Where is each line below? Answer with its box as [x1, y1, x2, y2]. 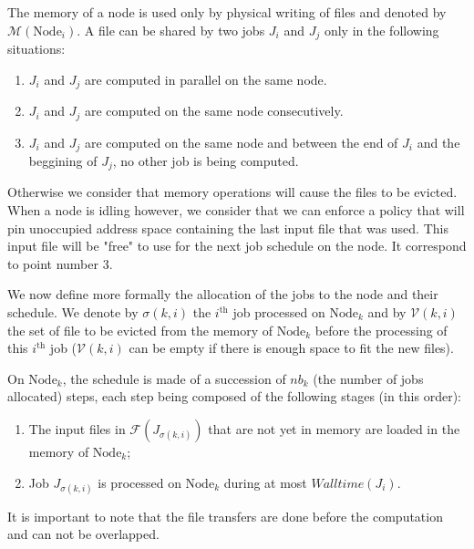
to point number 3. [7, 254, 113, 273]
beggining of [28, 151, 98, 170]
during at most [223, 472, 307, 492]
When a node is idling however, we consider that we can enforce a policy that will [7, 201, 465, 220]
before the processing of [314, 320, 448, 339]
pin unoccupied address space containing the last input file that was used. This [7, 218, 448, 237]
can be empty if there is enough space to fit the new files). [129, 338, 454, 357]
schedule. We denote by [7, 303, 139, 322]
